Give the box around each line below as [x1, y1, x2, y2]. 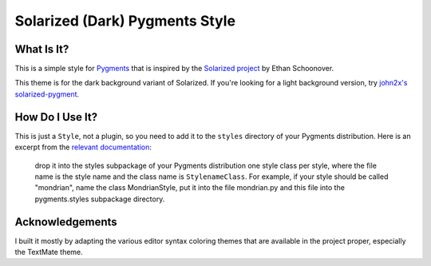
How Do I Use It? [14, 110, 98, 124]
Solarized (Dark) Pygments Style [14, 12, 235, 30]
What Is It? [14, 42, 69, 56]
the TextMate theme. [14, 248, 83, 256]
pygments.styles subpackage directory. [34, 194, 165, 204]
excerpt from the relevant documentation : [14, 142, 152, 152]
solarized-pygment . [14, 89, 80, 99]
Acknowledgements [14, 215, 117, 228]
